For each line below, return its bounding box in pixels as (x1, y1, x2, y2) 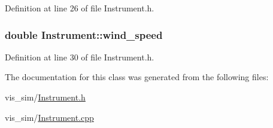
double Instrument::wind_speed (5, 27, 163, 42)
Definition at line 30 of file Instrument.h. (5, 50, 154, 63)
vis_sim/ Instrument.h (5, 91, 86, 103)
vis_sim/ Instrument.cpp (5, 111, 94, 123)
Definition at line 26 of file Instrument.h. (5, 2, 154, 14)
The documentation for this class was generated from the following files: (5, 71, 269, 83)
